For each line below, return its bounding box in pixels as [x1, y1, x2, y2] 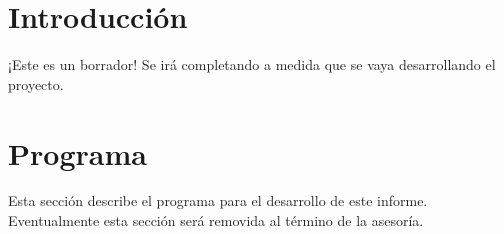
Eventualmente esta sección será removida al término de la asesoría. [8, 210, 424, 231]
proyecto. [8, 73, 64, 94]
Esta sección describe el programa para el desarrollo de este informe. [8, 190, 428, 211]
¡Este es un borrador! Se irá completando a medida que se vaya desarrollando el [8, 54, 496, 75]
